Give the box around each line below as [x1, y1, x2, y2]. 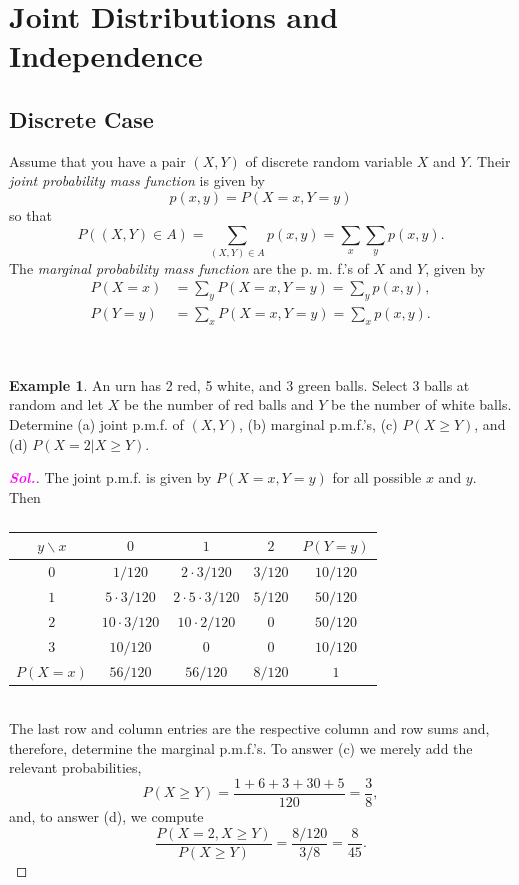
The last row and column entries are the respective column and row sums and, [9, 718, 490, 739]
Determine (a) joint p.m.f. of [9, 413, 184, 434]
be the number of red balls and [124, 394, 314, 415]
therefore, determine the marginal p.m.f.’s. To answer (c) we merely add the [9, 737, 473, 758]
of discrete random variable [245, 150, 413, 171]
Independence [9, 35, 203, 76]
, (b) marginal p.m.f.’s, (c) [238, 413, 398, 434]
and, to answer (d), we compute [9, 806, 204, 827]
